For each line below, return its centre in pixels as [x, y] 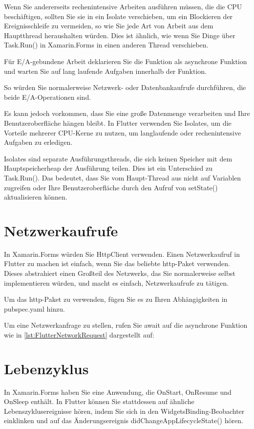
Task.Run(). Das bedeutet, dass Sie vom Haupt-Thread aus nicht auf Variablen [123, 177]
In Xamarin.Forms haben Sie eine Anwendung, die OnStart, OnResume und [118, 392]
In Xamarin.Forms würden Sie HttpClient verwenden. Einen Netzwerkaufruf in [122, 254]
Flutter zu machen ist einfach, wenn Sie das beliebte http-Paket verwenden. [117, 263]
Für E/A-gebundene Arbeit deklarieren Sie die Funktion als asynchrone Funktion [126, 61]
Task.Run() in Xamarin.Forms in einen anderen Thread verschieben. [106, 45]
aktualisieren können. [36, 197]
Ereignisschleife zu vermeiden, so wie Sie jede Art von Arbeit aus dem [109, 26]
